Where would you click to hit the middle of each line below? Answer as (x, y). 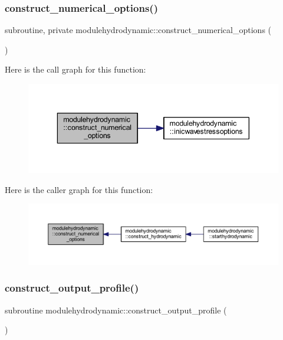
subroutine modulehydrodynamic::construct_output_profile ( (116, 310)
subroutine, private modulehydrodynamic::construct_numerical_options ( (138, 30)
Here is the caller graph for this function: (79, 189)
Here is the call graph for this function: (75, 69)
